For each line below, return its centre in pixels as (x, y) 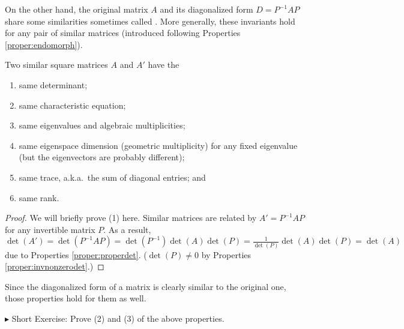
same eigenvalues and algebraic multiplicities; (102, 125)
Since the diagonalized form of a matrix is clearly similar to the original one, (146, 286)
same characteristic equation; (72, 105)
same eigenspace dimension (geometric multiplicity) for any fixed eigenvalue (158, 145)
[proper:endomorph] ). (44, 44)
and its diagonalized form (207, 9)
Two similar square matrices (56, 65)
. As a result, (127, 229)
